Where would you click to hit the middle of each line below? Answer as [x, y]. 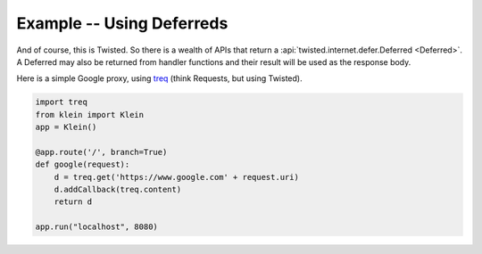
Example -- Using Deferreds [122, 23]
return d [73, 202]
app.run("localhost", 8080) [96, 227]
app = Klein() [66, 127]
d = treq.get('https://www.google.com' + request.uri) [176, 177]
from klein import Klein [90, 115]
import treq [62, 102]
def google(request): [83, 164]
